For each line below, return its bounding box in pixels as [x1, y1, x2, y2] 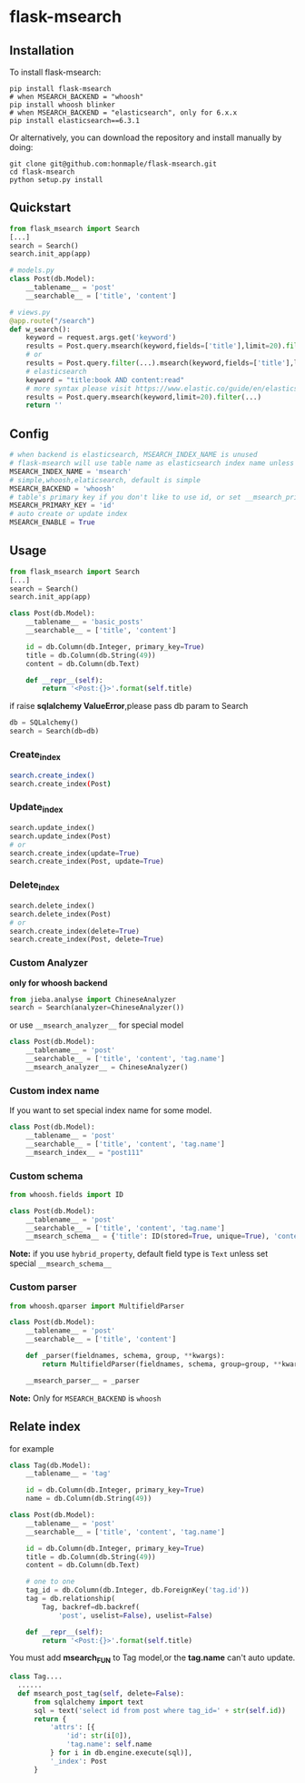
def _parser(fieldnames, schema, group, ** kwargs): [25, 1352, 225, 1361]
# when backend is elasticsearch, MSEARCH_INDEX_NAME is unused [9, 451, 258, 460]
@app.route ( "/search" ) [9, 316, 95, 325]
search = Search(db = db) [9, 726, 100, 736]
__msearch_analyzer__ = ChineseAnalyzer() [25, 1062, 189, 1071]
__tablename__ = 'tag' [25, 1469, 112, 1478]
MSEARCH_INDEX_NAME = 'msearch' [9, 467, 132, 476]
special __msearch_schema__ [9, 1258, 112, 1269]
